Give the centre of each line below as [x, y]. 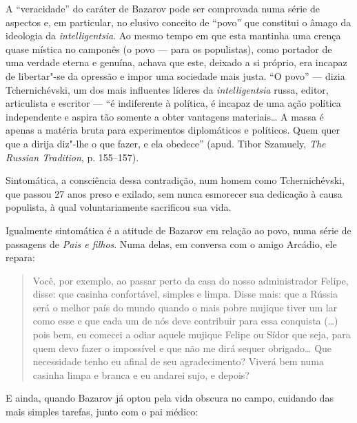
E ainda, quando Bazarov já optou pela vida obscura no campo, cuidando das [170, 398]
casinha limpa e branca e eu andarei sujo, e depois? [141, 374]
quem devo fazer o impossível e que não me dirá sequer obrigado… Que [182, 348]
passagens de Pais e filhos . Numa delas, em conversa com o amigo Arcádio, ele [171, 244]
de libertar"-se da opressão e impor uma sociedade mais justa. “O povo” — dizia [175, 75]
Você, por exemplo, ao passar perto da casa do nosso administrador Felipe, [191, 280]
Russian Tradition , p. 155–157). [72, 157]
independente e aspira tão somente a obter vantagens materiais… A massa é [165, 116]
